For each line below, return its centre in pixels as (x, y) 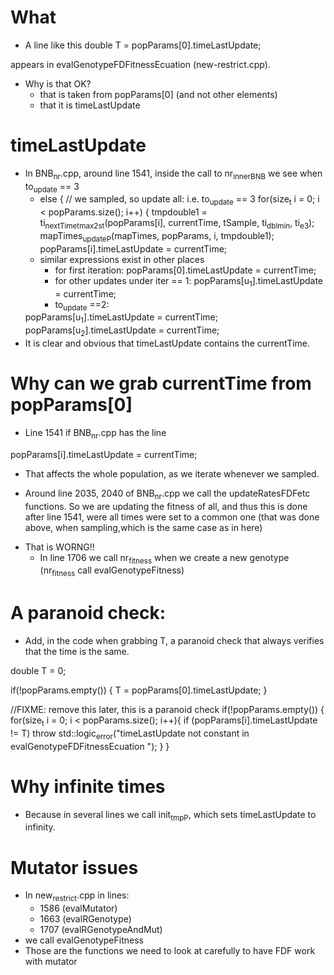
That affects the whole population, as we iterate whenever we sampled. (172, 473)
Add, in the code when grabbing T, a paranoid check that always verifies (174, 641)
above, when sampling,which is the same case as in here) (143, 527)
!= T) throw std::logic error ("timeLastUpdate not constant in (130, 734)
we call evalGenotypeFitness (84, 940)
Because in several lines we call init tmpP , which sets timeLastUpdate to (170, 815)
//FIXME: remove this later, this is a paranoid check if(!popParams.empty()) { (167, 710)
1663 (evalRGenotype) (85, 919)
